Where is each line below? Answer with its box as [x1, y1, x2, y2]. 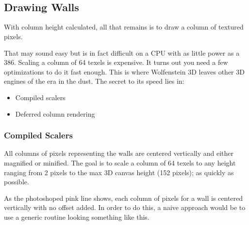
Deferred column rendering [15, 108, 95, 119]
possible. [4, 177, 29, 187]
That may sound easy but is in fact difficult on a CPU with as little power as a [4, 47, 240, 58]
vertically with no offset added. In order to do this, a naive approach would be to [4, 202, 246, 212]
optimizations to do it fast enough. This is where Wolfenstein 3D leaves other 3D [4, 66, 245, 76]
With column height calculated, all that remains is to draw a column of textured [4, 22, 244, 32]
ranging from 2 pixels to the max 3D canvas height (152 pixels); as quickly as [4, 167, 234, 177]
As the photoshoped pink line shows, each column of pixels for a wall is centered [4, 193, 243, 203]
